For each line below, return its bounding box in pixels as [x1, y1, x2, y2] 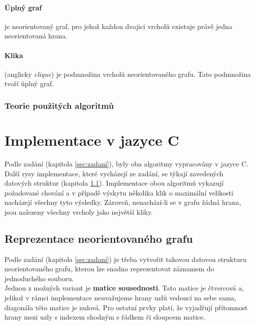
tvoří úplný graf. [4, 78, 54, 89]
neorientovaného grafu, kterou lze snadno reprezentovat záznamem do [4, 263, 214, 274]
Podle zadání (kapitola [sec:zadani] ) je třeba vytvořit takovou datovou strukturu [4, 254, 247, 264]
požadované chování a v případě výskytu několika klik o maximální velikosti [4, 187, 233, 197]
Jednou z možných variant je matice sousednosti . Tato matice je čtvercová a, [4, 283, 244, 293]
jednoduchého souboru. [4, 273, 74, 283]
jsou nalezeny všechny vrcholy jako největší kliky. [4, 206, 153, 217]
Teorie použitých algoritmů [4, 99, 114, 111]
